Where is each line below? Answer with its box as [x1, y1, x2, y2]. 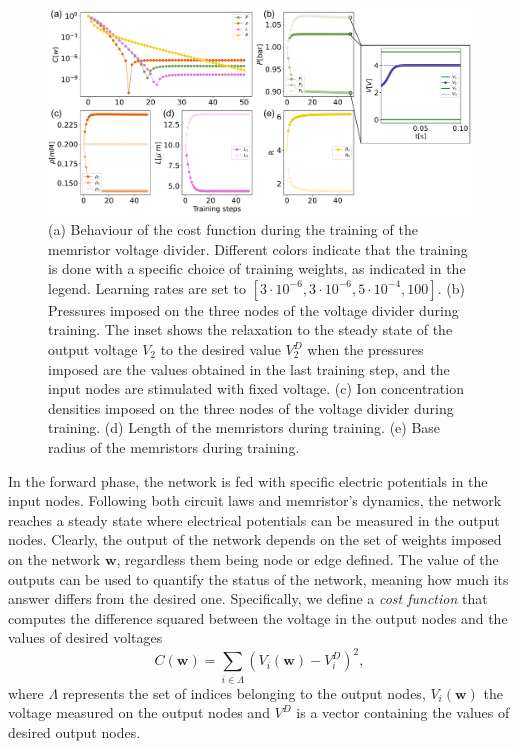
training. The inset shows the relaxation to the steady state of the [48, 319, 453, 340]
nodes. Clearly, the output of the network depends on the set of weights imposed [8, 529, 502, 550]
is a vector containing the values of [296, 702, 510, 723]
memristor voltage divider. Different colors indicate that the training [48, 238, 468, 259]
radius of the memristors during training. [48, 436, 300, 457]
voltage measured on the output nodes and [8, 702, 270, 723]
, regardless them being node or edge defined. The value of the [116, 548, 499, 569]
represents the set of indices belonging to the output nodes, [62, 682, 426, 703]
